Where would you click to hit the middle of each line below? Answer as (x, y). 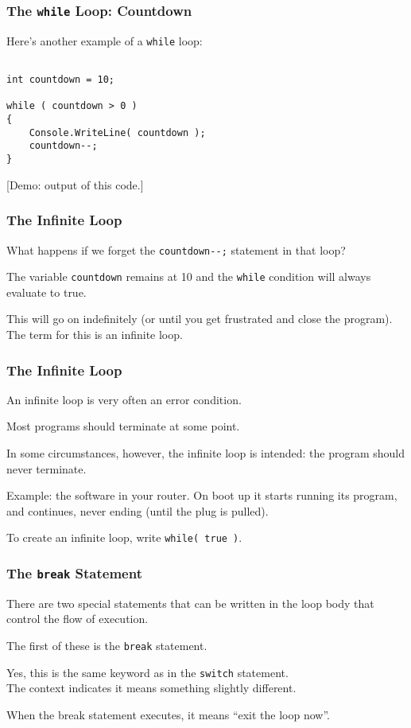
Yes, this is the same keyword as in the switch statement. (147, 672)
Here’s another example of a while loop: (105, 40)
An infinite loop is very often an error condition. (124, 399)
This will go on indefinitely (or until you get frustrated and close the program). (200, 319)
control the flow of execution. (78, 619)
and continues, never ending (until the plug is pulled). (138, 510)
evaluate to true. (47, 292)
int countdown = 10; (61, 80)
